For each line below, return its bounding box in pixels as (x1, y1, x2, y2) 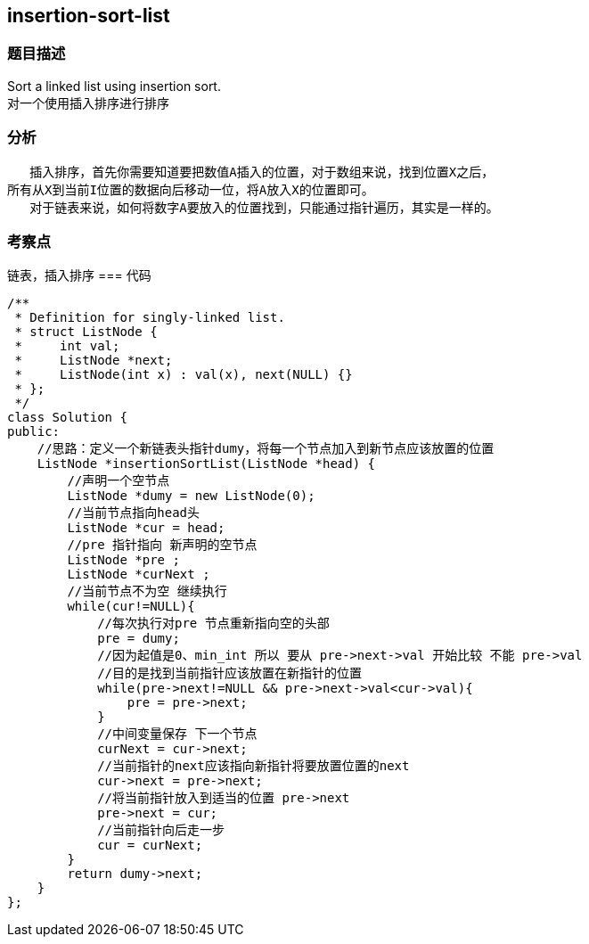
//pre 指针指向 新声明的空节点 (67, 538, 258, 553)
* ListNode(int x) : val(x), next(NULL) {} (14, 367, 353, 382)
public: (7, 424, 61, 439)
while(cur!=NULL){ (67, 599, 195, 614)
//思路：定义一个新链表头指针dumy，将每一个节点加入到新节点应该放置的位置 (37, 441, 495, 456)
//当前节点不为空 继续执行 (67, 584, 227, 599)
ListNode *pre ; (67, 553, 180, 568)
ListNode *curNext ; (67, 567, 210, 582)
